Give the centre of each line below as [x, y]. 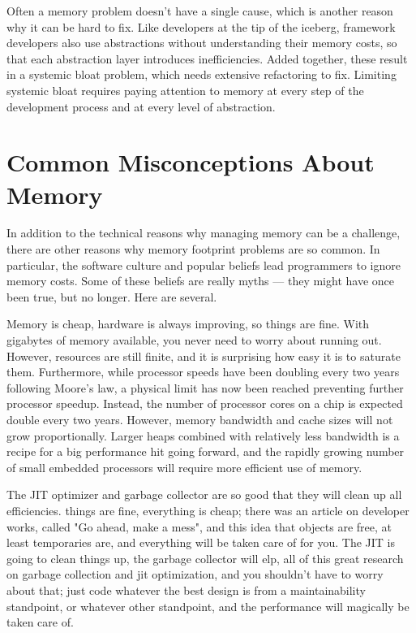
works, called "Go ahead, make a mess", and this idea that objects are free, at [199, 526]
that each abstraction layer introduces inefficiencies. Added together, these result [207, 58]
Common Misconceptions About [191, 162]
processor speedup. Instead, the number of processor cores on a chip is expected [205, 403]
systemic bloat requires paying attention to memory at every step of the [185, 90]
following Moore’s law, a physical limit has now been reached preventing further [205, 387]
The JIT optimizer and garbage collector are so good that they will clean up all [204, 494]
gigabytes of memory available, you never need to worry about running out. [194, 340]
